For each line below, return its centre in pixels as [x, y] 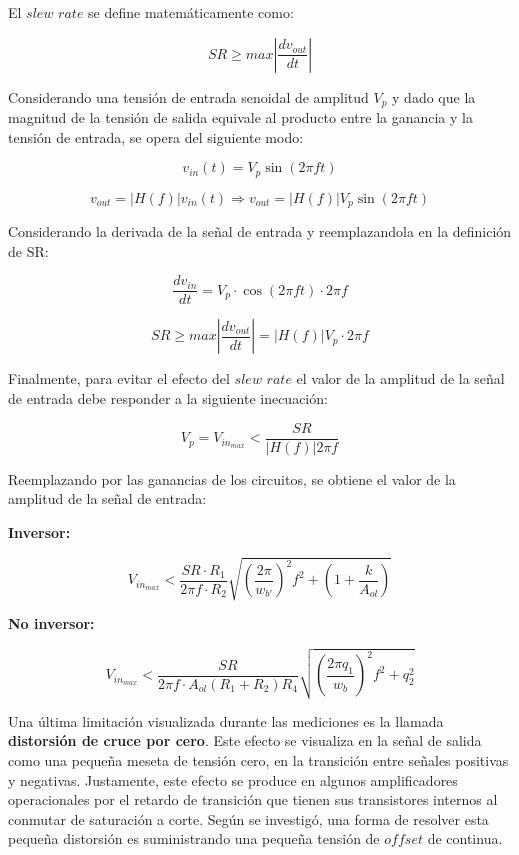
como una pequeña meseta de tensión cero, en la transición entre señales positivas [258, 759]
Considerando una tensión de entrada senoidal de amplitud [188, 96]
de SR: [28, 250]
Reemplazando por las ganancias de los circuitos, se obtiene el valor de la [232, 478]
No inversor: [51, 622]
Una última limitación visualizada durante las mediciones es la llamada [226, 720]
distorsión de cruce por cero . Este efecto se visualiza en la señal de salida [245, 740]
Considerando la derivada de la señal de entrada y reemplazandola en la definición [260, 231]
